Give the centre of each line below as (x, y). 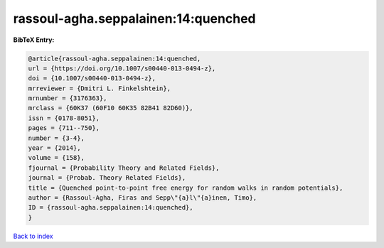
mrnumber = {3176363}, (68, 98)
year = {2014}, (54, 148)
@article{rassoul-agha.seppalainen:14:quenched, (114, 58)
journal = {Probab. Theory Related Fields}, (107, 178)
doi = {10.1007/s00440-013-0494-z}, (92, 79)
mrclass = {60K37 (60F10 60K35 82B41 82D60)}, (111, 108)
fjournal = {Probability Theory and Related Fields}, (124, 168)
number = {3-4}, (57, 138)
